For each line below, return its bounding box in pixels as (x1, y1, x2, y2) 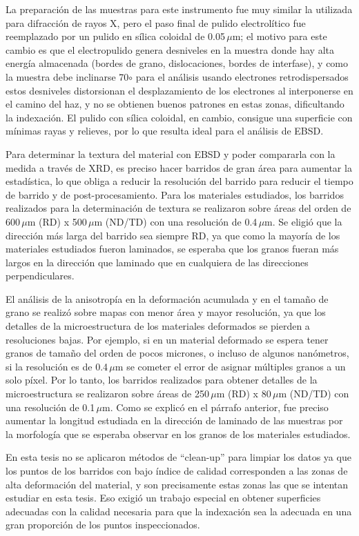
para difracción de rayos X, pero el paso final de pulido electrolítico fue (6, 15, 306, 30)
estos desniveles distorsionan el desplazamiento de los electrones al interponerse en (6, 83, 353, 97)
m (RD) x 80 (216, 386, 271, 401)
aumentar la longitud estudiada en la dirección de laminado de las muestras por (6, 413, 343, 428)
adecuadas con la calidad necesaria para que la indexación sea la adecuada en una (6, 504, 352, 518)
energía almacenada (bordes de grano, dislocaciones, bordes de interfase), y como (6, 56, 349, 70)
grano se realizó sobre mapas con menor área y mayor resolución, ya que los (6, 305, 326, 319)
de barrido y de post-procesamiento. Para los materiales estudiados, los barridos (6, 187, 344, 201)
